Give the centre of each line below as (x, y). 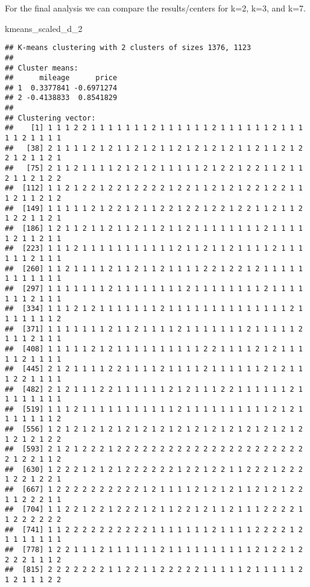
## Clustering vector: (50, 118)
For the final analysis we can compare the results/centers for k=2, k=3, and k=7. (155, 8)
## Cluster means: (42, 68)
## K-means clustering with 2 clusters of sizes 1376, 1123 (128, 48)
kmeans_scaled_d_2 (44, 28)
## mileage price (61, 78)
